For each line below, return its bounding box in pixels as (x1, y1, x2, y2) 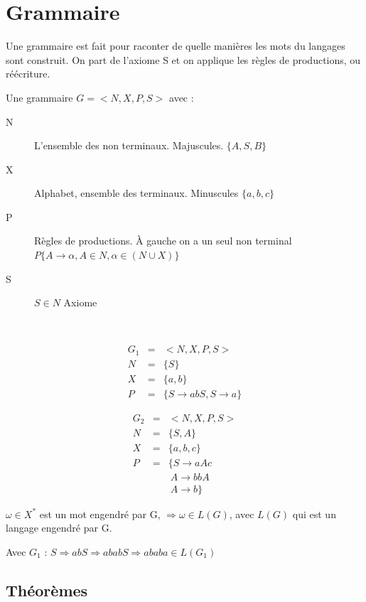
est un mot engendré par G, (39, 506, 161, 521)
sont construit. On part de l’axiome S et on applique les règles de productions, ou (6, 52, 361, 67)
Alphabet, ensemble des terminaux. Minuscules (34, 186, 239, 200)
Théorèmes (6, 579, 88, 601)
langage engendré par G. (6, 520, 112, 535)
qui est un (292, 506, 336, 521)
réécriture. (6, 66, 50, 81)
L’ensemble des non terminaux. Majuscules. (34, 138, 224, 153)
